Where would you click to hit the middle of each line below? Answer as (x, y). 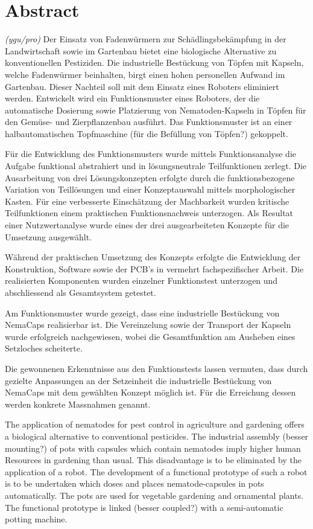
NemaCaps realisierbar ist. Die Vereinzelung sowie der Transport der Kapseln (148, 325)
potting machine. (36, 519)
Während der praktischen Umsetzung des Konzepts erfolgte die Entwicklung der (153, 257)
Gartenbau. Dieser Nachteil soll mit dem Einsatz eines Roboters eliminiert (142, 86)
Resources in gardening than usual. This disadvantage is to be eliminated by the (153, 460)
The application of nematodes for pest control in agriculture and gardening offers (155, 424)
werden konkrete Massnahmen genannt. (78, 404)
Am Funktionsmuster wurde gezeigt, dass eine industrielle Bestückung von (142, 313)
